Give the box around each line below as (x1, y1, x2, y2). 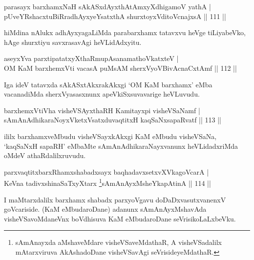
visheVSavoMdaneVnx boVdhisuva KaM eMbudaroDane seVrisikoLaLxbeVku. (4, 213, 236, 223)
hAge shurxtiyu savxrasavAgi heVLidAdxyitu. (4, 37, 142, 47)
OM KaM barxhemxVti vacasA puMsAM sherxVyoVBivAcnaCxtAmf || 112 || (4, 62, 237, 73)
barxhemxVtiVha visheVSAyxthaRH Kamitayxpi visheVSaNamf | (4, 105, 200, 115)
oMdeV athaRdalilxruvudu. (4, 150, 86, 160)
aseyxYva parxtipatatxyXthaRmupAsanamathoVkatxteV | (4, 53, 179, 63)
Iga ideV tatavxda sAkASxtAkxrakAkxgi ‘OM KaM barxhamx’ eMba (4, 79, 212, 89)
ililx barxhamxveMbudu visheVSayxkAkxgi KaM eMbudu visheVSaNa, (4, 131, 217, 141)
